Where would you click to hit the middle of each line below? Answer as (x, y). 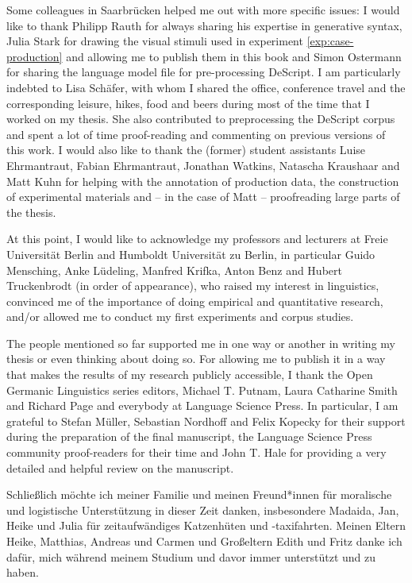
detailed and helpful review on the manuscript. (120, 467)
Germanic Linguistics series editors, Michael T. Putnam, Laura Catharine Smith (202, 390)
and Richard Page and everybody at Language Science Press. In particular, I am (202, 405)
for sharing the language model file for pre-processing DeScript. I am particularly (204, 72)
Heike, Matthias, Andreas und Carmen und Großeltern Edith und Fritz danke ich (204, 541)
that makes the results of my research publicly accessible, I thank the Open (190, 375)
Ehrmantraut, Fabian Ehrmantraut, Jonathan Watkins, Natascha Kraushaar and (203, 165)
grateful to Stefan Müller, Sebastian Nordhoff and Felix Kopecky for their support (206, 421)
